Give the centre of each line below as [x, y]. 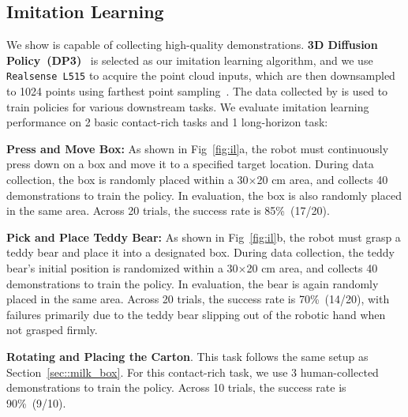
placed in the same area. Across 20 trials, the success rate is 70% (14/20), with [198, 299]
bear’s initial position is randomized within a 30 [122, 267]
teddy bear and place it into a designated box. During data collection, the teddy [200, 252]
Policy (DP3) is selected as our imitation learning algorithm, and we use [190, 60]
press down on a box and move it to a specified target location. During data [190, 164]
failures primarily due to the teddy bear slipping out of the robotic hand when [196, 314]
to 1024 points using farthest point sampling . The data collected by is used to [197, 91]
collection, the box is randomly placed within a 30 [127, 180]
